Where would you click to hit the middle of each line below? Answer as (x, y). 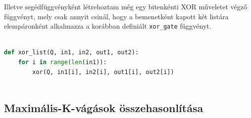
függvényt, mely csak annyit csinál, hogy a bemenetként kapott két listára (116, 16)
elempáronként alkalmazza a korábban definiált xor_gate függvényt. (108, 26)
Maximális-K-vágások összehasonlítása (104, 108)
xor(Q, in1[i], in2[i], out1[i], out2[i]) (103, 72)
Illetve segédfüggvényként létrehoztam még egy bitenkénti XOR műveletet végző (126, 6)
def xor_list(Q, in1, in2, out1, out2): (72, 53)
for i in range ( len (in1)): (62, 62)
